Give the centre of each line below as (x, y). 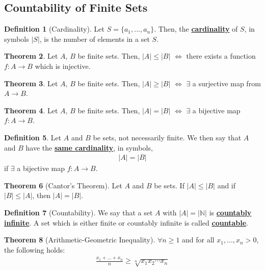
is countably (230, 212)
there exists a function (221, 56)
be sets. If (169, 185)
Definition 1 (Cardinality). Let (55, 29)
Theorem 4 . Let (31, 110)
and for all (198, 240)
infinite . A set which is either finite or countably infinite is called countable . (126, 222)
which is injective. (63, 66)
